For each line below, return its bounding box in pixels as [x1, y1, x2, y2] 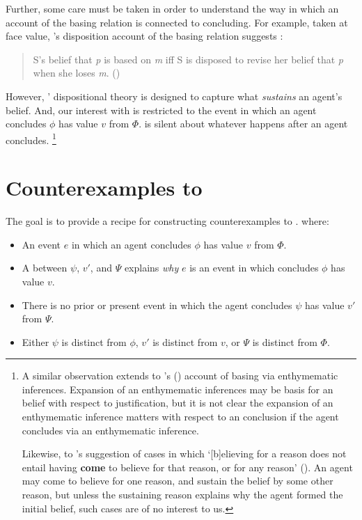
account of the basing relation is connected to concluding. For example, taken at [6, 15, 348, 29]
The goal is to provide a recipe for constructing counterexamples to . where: [6, 214, 329, 228]
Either [22, 334, 49, 349]
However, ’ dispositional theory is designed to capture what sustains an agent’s [6, 88, 343, 103]
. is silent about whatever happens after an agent [139, 116, 348, 131]
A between [22, 260, 68, 275]
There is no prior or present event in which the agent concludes [22, 297, 292, 312]
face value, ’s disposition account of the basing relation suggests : [6, 29, 283, 43]
